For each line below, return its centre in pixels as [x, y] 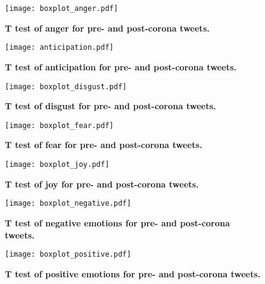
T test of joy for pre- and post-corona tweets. [102, 184]
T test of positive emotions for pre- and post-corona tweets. [133, 273]
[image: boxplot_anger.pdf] [62, 8]
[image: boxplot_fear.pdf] [59, 125]
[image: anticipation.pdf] [59, 48]
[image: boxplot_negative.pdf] [68, 204]
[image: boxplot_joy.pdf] [57, 164]
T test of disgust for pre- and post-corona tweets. [111, 106]
